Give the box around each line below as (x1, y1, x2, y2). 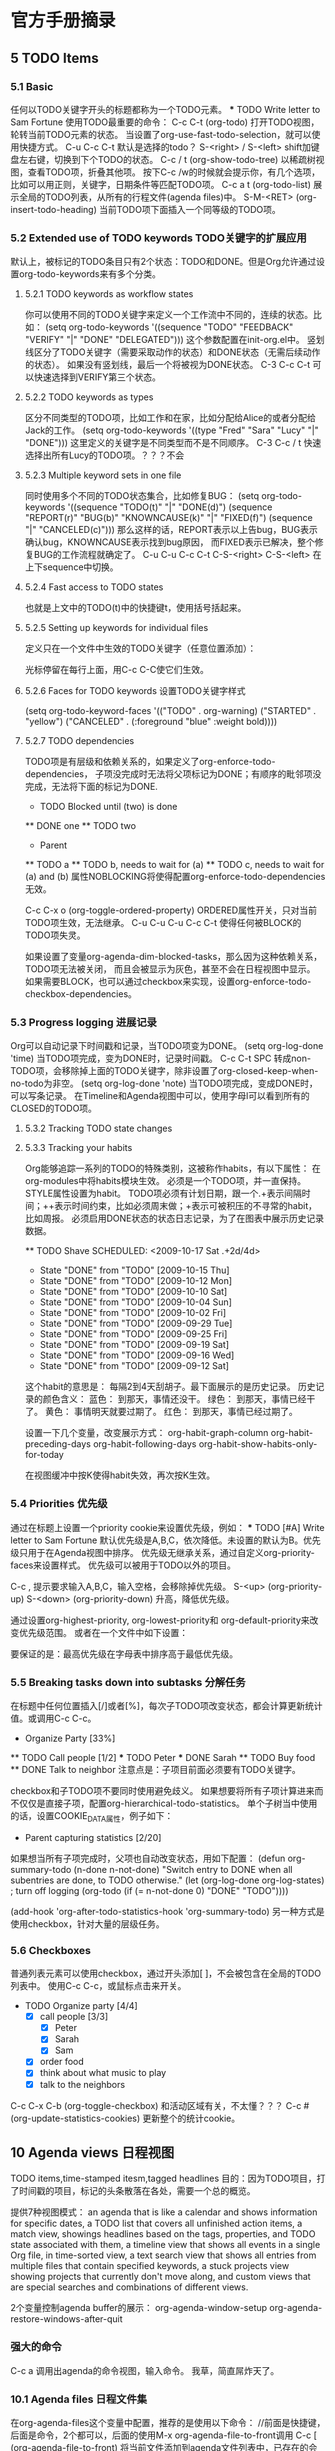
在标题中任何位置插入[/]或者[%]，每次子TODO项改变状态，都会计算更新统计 (10, 1700, 323, 1712)
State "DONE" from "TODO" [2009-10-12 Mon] (39, 1275, 233, 1287)
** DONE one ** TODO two (24, 820, 137, 832)
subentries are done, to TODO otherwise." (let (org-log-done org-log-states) (10, 1874, 325, 1886)
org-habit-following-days (93, 1438, 197, 1450)
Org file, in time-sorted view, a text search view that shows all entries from (10, 2249, 317, 2261)
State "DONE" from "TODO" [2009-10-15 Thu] (39, 1264, 230, 1276)
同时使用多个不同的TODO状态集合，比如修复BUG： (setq (24, 490, 260, 502)
